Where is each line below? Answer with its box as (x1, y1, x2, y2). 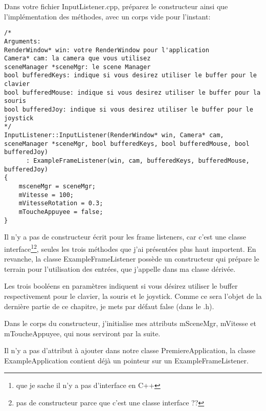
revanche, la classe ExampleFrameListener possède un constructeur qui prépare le (4, 253, 259, 264)
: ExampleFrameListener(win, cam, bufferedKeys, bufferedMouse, (26, 157, 250, 165)
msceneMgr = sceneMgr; (18, 183, 96, 190)
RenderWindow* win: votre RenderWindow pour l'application (4, 46, 209, 54)
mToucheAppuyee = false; (18, 208, 103, 215)
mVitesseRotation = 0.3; (18, 200, 103, 207)
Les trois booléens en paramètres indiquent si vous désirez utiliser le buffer (4, 280, 238, 291)
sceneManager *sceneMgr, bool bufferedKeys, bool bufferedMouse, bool (4, 140, 250, 147)
